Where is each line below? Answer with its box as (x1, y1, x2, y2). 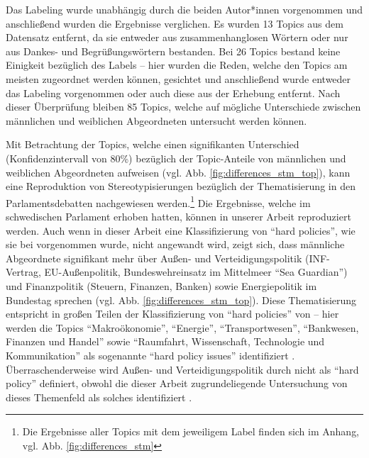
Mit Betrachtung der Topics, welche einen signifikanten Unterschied (6, 137, 299, 152)
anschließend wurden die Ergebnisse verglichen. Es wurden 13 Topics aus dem (6, 16, 343, 30)
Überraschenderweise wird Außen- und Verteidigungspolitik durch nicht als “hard (6, 362, 359, 376)
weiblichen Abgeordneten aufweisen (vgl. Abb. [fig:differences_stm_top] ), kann (6, 164, 351, 179)
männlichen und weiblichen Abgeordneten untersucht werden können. (6, 113, 307, 128)
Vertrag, (6, 264, 41, 279)
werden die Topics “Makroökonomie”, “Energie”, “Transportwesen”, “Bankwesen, (6, 320, 359, 335)
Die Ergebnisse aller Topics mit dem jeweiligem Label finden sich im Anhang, (22, 424, 360, 439)
